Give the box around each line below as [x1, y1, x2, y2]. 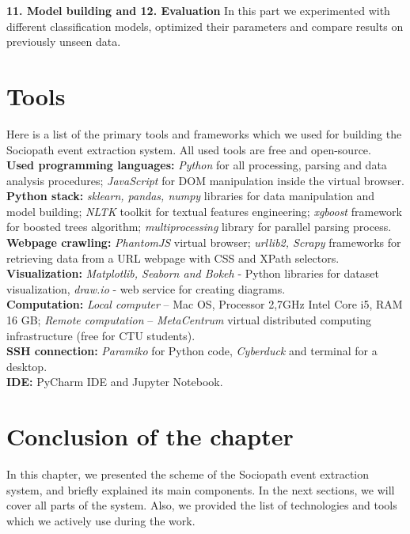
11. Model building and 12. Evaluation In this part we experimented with [6, 2, 390, 18]
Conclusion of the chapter [6, 420, 294, 453]
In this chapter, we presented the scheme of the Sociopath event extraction [6, 466, 370, 483]
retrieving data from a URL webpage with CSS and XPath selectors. [6, 249, 340, 266]
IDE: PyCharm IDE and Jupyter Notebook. [6, 373, 223, 390]
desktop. [6, 358, 47, 374]
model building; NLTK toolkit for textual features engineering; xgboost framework [6, 203, 402, 219]
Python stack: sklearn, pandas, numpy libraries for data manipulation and [6, 187, 375, 204]
